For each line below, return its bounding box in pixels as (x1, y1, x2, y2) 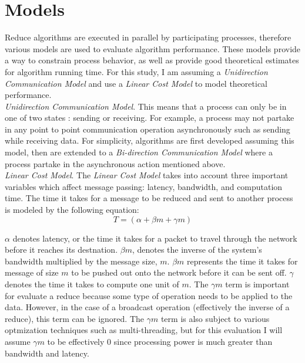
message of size (5, 266, 59, 279)
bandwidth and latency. (5, 347, 89, 359)
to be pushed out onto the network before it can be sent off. (71, 266, 287, 279)
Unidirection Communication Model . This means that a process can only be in (5, 100, 287, 112)
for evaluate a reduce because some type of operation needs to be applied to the (5, 289, 293, 301)
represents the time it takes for (187, 255, 298, 267)
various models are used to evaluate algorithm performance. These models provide (5, 42, 301, 55)
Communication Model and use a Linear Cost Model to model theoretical (5, 77, 268, 89)
